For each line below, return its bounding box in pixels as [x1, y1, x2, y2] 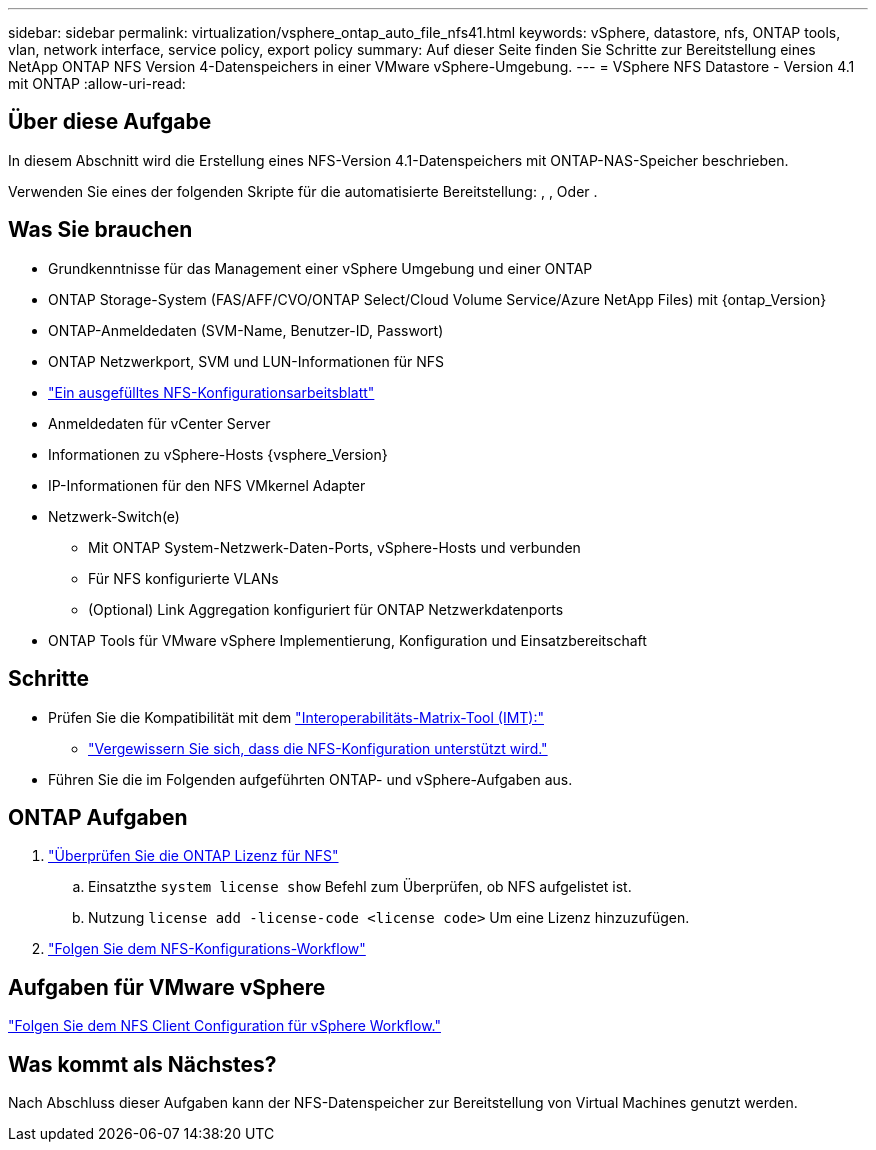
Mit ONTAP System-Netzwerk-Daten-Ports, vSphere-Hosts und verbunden [88, 538, 581, 556]
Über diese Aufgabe [8, 109, 212, 135]
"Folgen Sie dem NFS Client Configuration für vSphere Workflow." [8, 1017, 441, 1035]
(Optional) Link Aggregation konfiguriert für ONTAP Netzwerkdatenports [88, 600, 564, 618]
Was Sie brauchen [8, 217, 193, 243]
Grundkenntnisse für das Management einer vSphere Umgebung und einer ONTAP [48, 259, 593, 277]
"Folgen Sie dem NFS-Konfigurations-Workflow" [48, 940, 366, 958]
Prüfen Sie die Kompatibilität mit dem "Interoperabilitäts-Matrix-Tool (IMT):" [48, 708, 544, 726]
